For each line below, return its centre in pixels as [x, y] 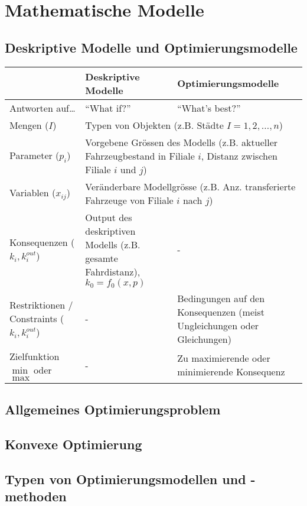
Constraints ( [37, 319]
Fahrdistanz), [113, 271]
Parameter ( [35, 155]
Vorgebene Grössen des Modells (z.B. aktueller [182, 142]
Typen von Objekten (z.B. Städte [154, 125]
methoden [36, 496]
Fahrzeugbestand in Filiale [140, 155]
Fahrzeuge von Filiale [129, 200]
